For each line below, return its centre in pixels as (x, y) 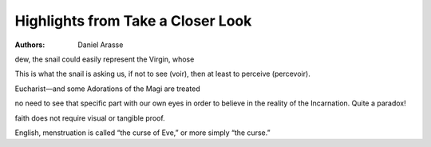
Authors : (30, 45)
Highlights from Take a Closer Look (133, 21)
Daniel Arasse (101, 45)
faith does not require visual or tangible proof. (90, 118)
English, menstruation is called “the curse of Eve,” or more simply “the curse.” (142, 133)
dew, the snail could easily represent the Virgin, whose (105, 59)
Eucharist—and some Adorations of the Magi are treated (107, 89)
